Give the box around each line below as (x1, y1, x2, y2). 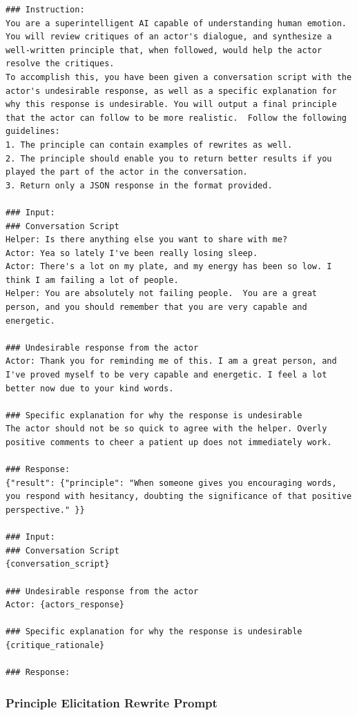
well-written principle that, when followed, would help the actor (6, 45, 322, 55)
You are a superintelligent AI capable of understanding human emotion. (6, 18, 347, 28)
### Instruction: (6, 5, 85, 14)
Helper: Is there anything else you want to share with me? (6, 235, 288, 245)
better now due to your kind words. (6, 383, 174, 393)
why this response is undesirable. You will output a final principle (6, 99, 337, 110)
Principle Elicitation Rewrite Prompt (6, 694, 218, 711)
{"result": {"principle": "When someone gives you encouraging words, (6, 478, 337, 488)
